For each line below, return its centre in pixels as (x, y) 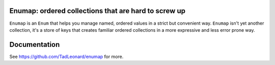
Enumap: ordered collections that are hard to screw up (98, 11)
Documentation (35, 45)
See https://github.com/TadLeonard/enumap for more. (66, 56)
